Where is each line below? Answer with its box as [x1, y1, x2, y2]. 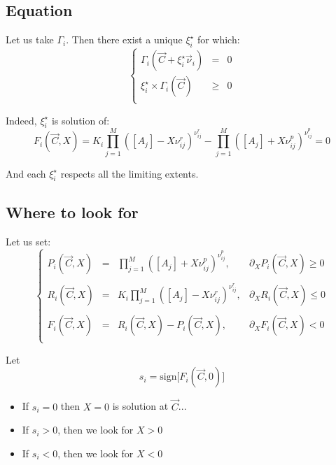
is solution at [112, 399, 169, 413]
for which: [197, 32, 240, 47]
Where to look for [6, 201, 139, 222]
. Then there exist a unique [66, 32, 183, 47]
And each [6, 166, 46, 180]
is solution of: [51, 113, 110, 127]
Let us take [6, 32, 54, 47]
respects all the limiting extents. [60, 166, 199, 180]
